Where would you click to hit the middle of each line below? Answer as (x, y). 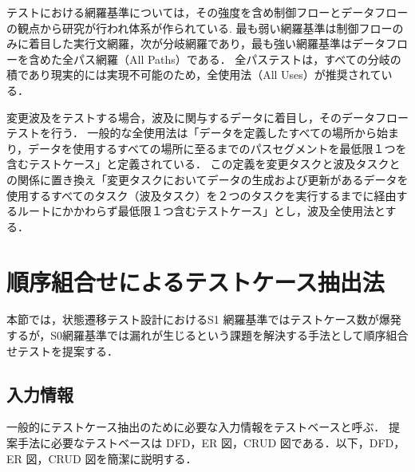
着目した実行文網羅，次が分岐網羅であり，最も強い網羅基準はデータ (207, 43)
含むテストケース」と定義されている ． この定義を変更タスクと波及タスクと (204, 164)
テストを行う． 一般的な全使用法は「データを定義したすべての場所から (192, 133)
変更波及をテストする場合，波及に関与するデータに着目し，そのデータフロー (207, 117)
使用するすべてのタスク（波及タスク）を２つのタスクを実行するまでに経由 (202, 195)
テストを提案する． (67, 350)
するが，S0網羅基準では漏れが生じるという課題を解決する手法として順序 (196, 335)
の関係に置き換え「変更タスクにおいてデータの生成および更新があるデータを (207, 179)
